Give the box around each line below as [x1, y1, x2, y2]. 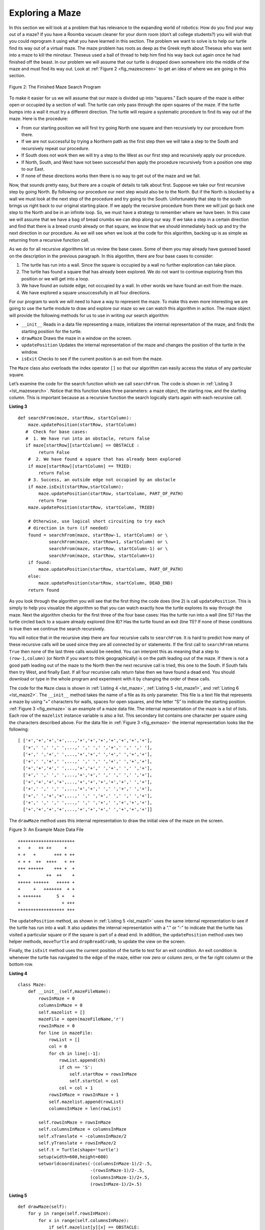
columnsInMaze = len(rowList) [49, 1106, 122, 1111]
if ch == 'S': [59, 1064, 93, 1070]
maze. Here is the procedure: [9, 116, 68, 122]
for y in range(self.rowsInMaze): [27, 1211, 111, 1216]
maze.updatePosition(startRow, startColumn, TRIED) [27, 504, 155, 510]
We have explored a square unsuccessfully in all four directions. [21, 289, 151, 295]
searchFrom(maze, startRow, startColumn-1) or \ [49, 546, 168, 552]
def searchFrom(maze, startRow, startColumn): [18, 415, 132, 421]
